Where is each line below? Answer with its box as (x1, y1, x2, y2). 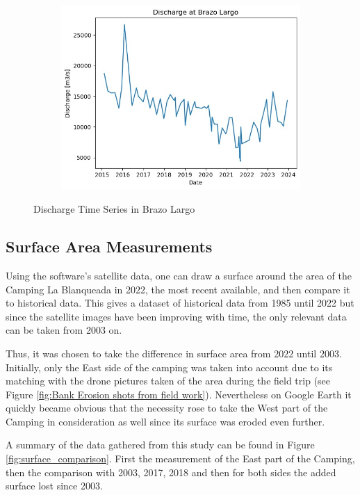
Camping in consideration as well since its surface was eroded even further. (6, 414, 325, 428)
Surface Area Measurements (6, 236, 213, 257)
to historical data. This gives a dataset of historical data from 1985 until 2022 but (6, 295, 354, 310)
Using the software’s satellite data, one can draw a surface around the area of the (6, 268, 352, 282)
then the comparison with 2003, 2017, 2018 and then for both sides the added (6, 464, 336, 479)
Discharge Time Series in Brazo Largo (33, 202, 195, 216)
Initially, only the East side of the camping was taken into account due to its (6, 359, 333, 374)
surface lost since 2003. (6, 478, 103, 493)
